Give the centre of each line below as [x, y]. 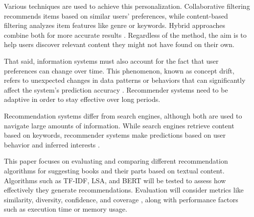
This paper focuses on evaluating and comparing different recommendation [116, 161]
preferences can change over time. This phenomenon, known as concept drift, [119, 70]
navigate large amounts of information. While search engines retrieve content [119, 125]
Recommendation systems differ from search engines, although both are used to [123, 115]
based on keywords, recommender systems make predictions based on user [115, 135]
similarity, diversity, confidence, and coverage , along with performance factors [121, 199]
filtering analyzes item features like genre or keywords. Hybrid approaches [115, 25]
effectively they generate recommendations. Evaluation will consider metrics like [124, 190]
